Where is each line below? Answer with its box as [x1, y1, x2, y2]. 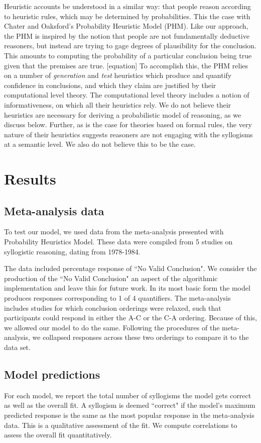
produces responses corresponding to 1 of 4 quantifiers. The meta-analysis [4, 293, 231, 303]
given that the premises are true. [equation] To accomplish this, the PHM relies [4, 60, 248, 70]
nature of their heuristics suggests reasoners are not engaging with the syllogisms [4, 129, 253, 139]
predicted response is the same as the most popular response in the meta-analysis [4, 410, 254, 420]
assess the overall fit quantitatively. [4, 429, 112, 440]
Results [4, 168, 56, 189]
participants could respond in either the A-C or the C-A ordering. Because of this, [4, 312, 257, 323]
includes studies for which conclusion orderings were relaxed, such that [4, 302, 221, 313]
